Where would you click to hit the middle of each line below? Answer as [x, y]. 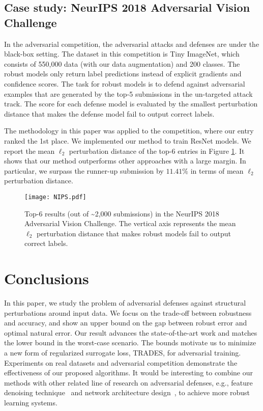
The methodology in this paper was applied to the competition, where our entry [129, 131]
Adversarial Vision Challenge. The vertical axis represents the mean [130, 223]
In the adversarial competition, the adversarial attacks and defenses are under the [132, 44]
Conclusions [47, 278]
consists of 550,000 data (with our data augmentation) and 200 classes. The [122, 63]
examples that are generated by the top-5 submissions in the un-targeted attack [128, 93]
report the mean [30, 150]
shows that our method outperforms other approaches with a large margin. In [125, 161]
